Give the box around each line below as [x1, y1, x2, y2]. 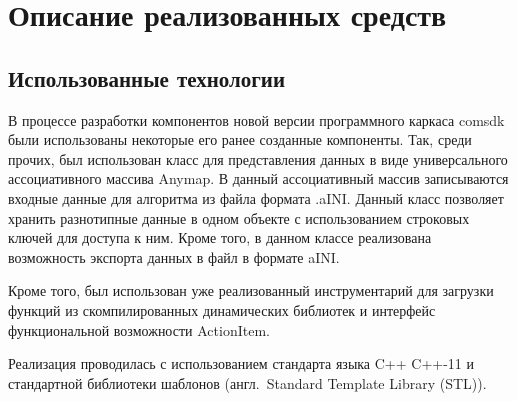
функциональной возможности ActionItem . [8, 319, 270, 340]
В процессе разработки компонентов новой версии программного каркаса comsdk [8, 109, 505, 130]
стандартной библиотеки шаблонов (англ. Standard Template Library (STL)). [8, 372, 487, 393]
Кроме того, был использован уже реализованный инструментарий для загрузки [8, 280, 494, 301]
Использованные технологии [8, 62, 286, 93]
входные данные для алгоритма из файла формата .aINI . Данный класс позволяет [8, 187, 504, 208]
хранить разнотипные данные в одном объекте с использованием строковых [8, 207, 470, 228]
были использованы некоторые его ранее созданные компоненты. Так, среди [8, 129, 472, 150]
